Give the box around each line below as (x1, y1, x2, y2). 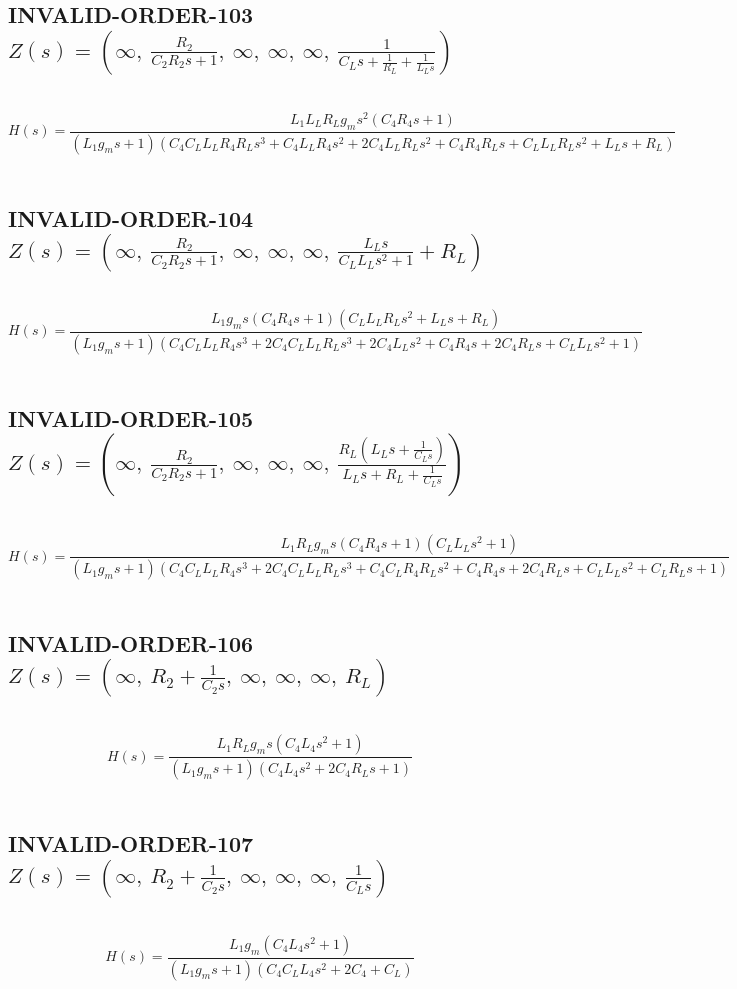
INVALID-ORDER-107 (8, 828, 254, 859)
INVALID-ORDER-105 (8, 402, 254, 433)
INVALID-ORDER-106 (8, 628, 254, 659)
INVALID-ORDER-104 (8, 202, 254, 233)
